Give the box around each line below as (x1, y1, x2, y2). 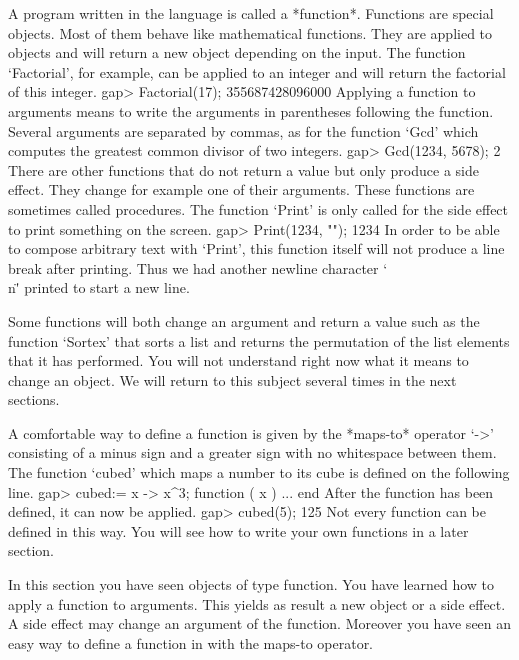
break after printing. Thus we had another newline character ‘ (8, 257, 388, 278)
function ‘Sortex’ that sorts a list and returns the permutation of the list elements (8, 330, 510, 351)
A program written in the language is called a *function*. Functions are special (8, 3, 494, 23)
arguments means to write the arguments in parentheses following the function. (8, 100, 494, 121)
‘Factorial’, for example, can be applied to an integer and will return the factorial (8, 61, 506, 82)
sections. (8, 389, 60, 410)
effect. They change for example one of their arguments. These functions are (8, 179, 475, 200)
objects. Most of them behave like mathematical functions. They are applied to (8, 22, 493, 43)
